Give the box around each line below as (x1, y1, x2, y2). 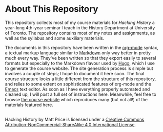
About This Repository (5, 3, 99, 15)
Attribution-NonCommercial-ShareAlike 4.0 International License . (5, 121, 136, 128)
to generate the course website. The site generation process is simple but (5, 65, 154, 71)
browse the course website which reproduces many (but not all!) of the (5, 96, 148, 102)
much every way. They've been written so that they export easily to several (5, 55, 156, 61)
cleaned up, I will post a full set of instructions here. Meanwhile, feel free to (5, 91, 157, 97)
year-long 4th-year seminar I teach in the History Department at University (5, 24, 155, 30)
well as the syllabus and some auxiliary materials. (5, 35, 104, 41)
